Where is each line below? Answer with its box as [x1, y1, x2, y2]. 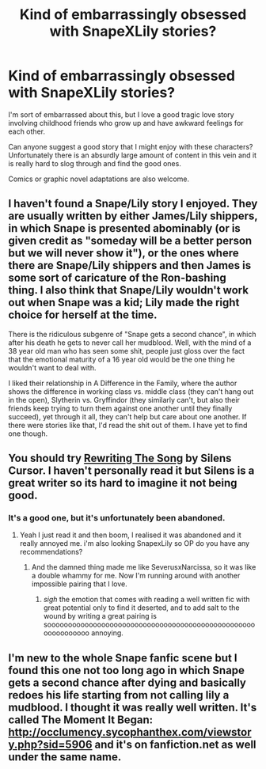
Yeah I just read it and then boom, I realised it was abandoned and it [19, 530, 241, 540]
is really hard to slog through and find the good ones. [8, 158, 182, 168]
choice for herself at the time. [8, 309, 158, 322]
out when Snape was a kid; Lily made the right [8, 296, 240, 309]
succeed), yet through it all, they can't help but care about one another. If [8, 411, 247, 421]
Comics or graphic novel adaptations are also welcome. [8, 174, 190, 184]
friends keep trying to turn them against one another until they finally [8, 403, 233, 413]
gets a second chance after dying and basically [8, 676, 247, 689]
